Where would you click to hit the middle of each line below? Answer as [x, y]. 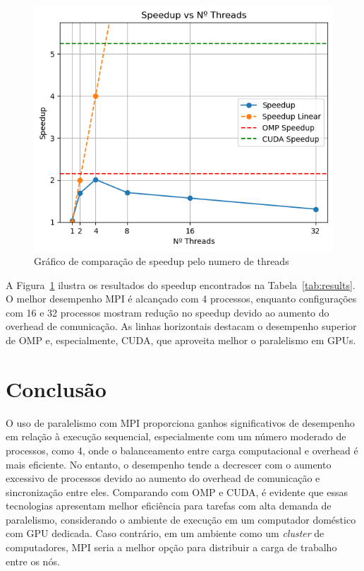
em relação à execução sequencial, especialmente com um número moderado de [176, 436]
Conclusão [56, 388]
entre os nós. [33, 561]
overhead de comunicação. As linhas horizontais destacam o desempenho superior [181, 326]
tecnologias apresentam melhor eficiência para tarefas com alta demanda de [169, 506]
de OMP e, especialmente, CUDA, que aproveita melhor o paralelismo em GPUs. [181, 340]
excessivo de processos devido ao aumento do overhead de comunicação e [163, 478]
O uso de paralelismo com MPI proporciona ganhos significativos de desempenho [180, 422]
